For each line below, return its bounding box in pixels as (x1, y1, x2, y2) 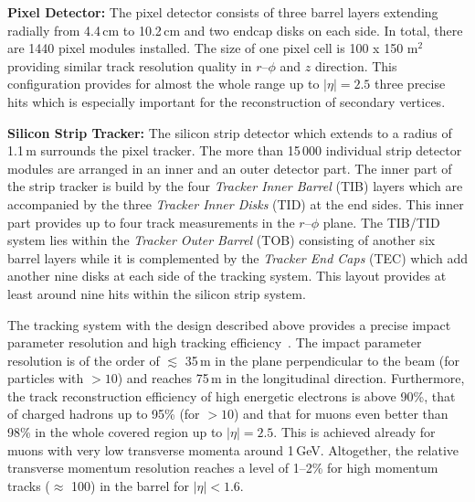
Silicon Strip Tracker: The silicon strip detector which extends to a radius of (7, 123, 452, 142)
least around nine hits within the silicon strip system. (7, 283, 306, 303)
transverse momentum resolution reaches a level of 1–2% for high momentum (7, 458, 438, 477)
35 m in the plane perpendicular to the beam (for (185, 350, 460, 369)
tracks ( (7, 475, 50, 495)
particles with (7, 368, 84, 388)
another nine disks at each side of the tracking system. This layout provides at (7, 266, 447, 285)
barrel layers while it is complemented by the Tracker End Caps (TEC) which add (7, 248, 468, 267)
